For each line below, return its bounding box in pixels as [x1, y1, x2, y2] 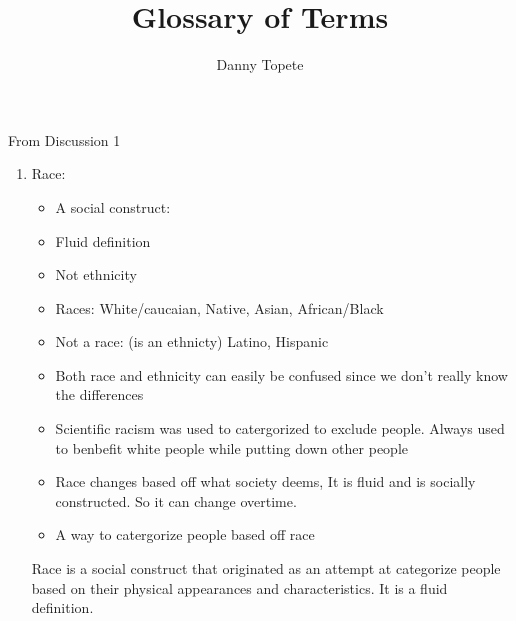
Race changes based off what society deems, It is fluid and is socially [55, 471, 476, 492]
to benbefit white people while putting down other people [55, 437, 409, 458]
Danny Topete [216, 54, 304, 75]
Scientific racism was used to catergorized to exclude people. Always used [55, 418, 505, 439]
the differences [55, 384, 144, 405]
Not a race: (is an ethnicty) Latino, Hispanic [55, 331, 329, 352]
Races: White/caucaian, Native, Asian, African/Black [55, 297, 384, 318]
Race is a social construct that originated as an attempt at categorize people [31, 558, 501, 579]
